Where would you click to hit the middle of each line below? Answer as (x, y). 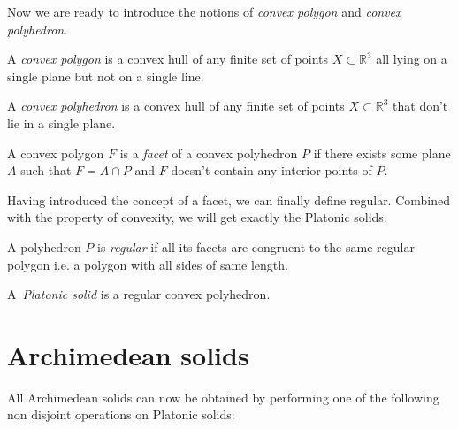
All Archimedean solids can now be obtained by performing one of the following (223, 397)
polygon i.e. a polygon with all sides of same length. (148, 264)
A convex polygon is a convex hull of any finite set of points (168, 59)
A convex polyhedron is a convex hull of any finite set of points (176, 106)
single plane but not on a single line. (106, 76)
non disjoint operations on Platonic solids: (121, 414)
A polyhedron (44, 246)
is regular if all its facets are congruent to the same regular (256, 246)
